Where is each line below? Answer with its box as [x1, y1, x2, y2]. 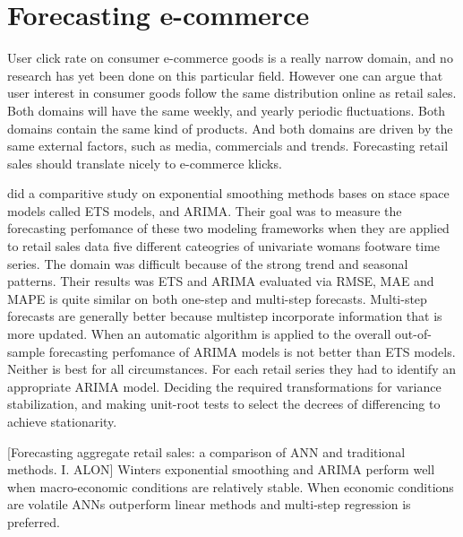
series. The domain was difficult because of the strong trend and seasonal [7, 254, 408, 273]
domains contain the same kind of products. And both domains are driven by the [7, 118, 453, 137]
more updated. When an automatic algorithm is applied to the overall [7, 325, 391, 343]
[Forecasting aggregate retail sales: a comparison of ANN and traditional [7, 442, 406, 461]
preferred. [7, 512, 60, 531]
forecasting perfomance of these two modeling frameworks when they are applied [7, 219, 450, 238]
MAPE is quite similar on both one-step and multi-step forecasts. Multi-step [7, 289, 427, 307]
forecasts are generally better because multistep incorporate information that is [7, 307, 442, 325]
